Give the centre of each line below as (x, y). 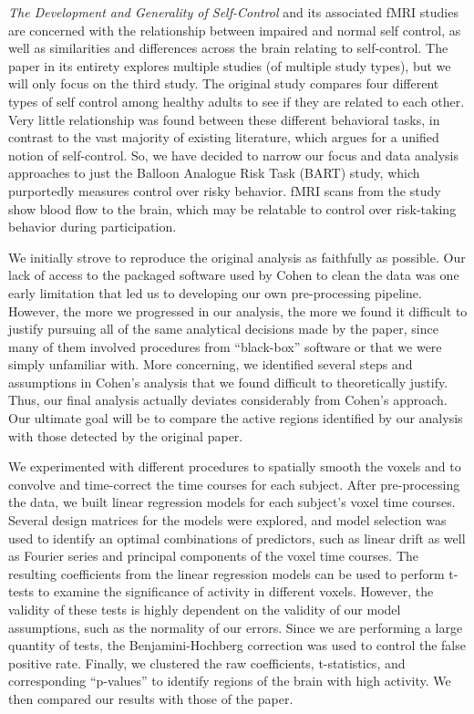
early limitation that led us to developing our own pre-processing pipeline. (215, 292)
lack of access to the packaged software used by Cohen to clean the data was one (234, 275)
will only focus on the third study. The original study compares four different (224, 83)
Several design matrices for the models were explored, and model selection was (227, 520)
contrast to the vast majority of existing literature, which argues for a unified (224, 137)
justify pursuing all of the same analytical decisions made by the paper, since (223, 329)
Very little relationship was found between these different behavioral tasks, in (224, 119)
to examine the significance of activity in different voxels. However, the (236, 591)
